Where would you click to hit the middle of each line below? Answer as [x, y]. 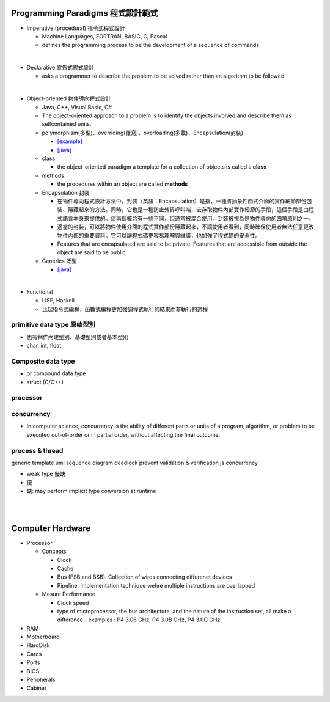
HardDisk [38, 645]
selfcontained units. [67, 124]
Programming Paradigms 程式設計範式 [85, 13]
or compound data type [56, 373]
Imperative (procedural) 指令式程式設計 [76, 28]
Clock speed [73, 602]
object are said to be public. [92, 252]
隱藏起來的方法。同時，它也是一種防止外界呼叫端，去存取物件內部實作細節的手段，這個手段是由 [188, 210]
